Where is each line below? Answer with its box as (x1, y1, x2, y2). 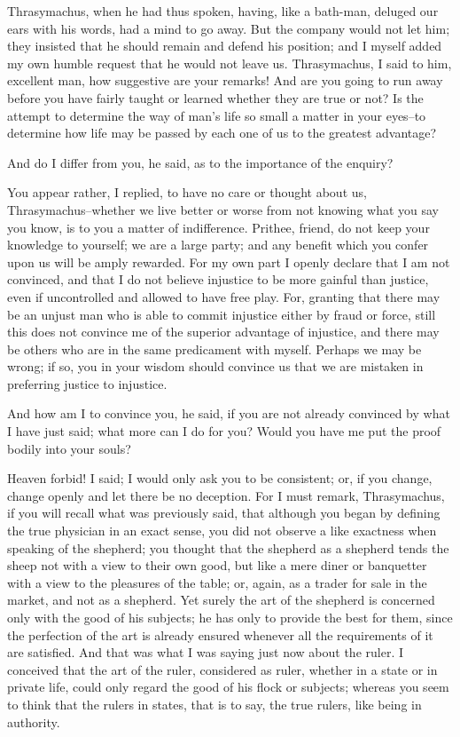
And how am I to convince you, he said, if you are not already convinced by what (7, 404, 450, 423)
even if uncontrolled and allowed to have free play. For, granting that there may (7, 287, 441, 305)
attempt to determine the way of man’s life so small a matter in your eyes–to (7, 106, 426, 124)
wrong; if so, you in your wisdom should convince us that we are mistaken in (7, 357, 424, 376)
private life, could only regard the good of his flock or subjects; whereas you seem (7, 678, 449, 696)
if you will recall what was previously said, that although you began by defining (7, 503, 441, 522)
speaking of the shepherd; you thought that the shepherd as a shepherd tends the (7, 538, 449, 557)
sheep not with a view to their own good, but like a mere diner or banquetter (7, 556, 427, 575)
